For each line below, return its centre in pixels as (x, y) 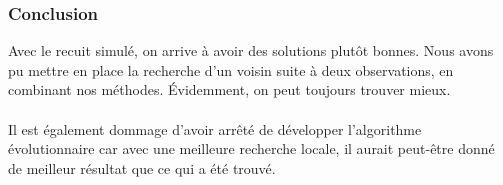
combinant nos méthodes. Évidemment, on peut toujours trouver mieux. (229, 89)
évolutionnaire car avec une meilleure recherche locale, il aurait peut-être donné (251, 148)
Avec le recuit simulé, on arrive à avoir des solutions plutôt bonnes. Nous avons (251, 50)
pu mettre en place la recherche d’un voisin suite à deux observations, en (231, 69)
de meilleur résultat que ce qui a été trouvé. (142, 167)
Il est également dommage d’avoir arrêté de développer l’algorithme (215, 128)
